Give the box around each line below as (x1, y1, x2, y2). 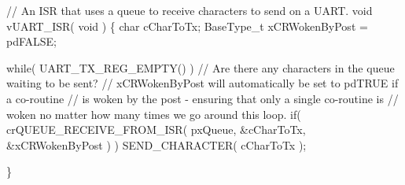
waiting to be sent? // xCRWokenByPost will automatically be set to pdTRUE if (6, 75, 399, 91)
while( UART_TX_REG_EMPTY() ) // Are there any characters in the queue (6, 59, 395, 76)
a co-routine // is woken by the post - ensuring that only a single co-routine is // (6, 90, 399, 106)
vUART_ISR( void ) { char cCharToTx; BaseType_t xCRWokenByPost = (6, 17, 368, 34)
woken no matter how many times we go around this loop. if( (6, 105, 301, 122)
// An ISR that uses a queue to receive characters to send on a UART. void (6, 2, 373, 18)
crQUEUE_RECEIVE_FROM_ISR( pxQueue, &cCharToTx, (6, 121, 306, 138)
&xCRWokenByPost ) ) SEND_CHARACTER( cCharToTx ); (6, 136, 307, 153)
